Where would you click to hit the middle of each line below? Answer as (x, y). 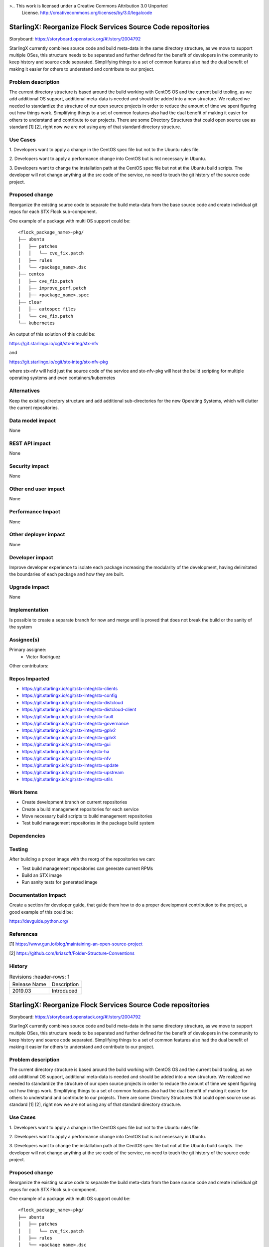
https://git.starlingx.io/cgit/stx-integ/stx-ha (66, 751)
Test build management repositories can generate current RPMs (87, 868)
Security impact (29, 466)
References (23, 934)
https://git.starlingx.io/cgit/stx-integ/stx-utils (67, 779)
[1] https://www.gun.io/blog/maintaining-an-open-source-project (76, 944)
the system (21, 626)
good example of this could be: (41, 912)
